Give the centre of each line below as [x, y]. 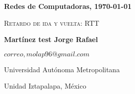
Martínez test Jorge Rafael [51, 39]
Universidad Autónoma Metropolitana [62, 69]
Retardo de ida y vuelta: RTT [52, 23]
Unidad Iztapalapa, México [45, 86]
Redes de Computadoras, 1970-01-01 [68, 6]
